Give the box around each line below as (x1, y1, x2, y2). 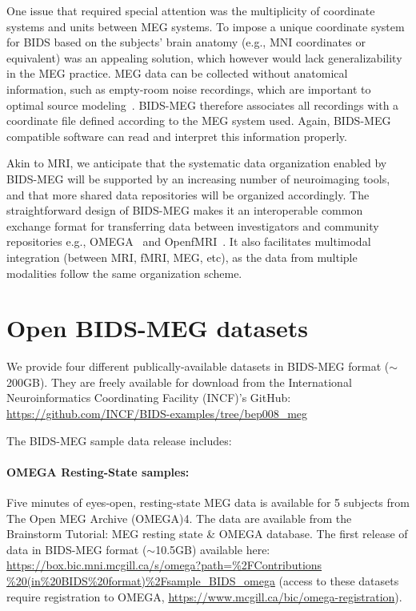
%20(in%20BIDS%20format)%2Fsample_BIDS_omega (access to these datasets (6, 572, 399, 589)
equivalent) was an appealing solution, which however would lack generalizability (6, 49, 402, 66)
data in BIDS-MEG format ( (6, 541, 147, 557)
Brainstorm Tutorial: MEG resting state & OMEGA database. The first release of (6, 525, 408, 542)
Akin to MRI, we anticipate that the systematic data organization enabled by (6, 155, 387, 171)
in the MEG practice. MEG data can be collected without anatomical (6, 65, 348, 82)
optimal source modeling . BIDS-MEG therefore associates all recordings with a (6, 96, 399, 113)
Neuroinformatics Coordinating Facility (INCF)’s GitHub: (6, 389, 291, 406)
